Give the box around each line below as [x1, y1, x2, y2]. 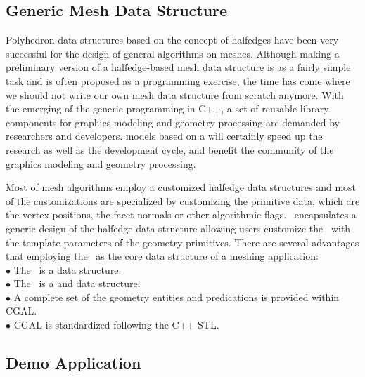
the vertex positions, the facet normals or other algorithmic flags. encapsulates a [6, 207, 357, 222]
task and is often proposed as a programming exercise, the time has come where [6, 73, 350, 88]
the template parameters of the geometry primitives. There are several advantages [6, 234, 359, 249]
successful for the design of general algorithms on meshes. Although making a [6, 46, 340, 60]
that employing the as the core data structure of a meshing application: [6, 249, 319, 263]
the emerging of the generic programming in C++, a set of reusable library [6, 101, 329, 116]
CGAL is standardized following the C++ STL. [13, 317, 219, 332]
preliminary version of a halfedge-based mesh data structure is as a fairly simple [6, 60, 351, 74]
